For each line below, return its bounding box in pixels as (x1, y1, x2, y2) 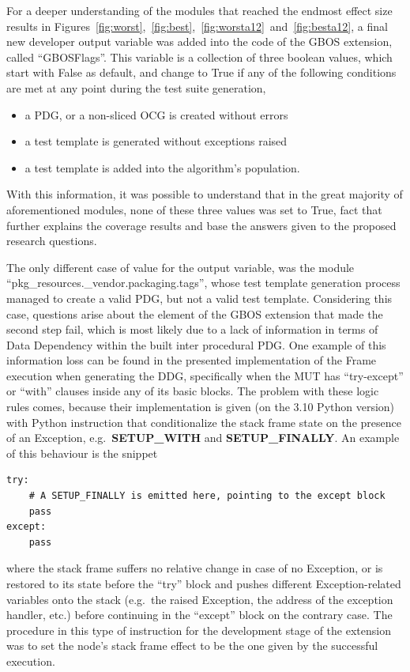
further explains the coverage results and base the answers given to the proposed (6, 217, 397, 233)
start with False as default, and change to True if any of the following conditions (6, 64, 397, 81)
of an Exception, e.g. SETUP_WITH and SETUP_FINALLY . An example (6, 429, 400, 446)
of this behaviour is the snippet (6, 444, 158, 461)
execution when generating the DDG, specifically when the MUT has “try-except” (6, 367, 404, 383)
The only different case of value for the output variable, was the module (6, 259, 355, 275)
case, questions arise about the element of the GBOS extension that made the (6, 305, 383, 322)
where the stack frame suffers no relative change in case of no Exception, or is (6, 560, 383, 576)
